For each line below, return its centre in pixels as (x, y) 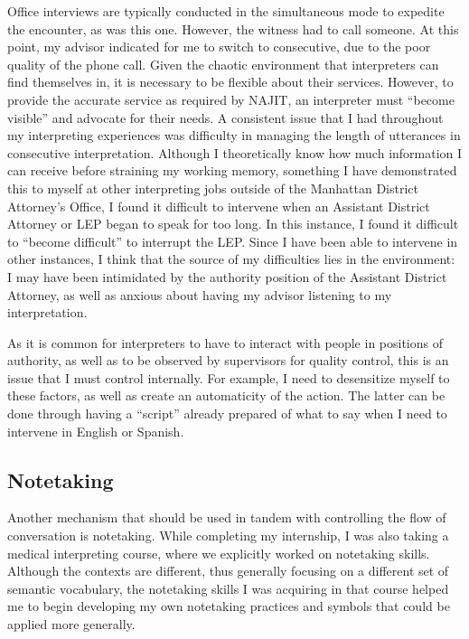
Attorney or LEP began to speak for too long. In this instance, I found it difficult (233, 224)
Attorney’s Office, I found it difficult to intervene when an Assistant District (219, 206)
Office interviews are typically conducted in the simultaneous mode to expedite (226, 11)
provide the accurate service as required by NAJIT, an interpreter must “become (231, 99)
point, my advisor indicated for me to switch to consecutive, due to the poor (219, 47)
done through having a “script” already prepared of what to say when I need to (227, 413)
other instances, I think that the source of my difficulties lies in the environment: (231, 259)
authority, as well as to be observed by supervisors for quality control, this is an (228, 360)
